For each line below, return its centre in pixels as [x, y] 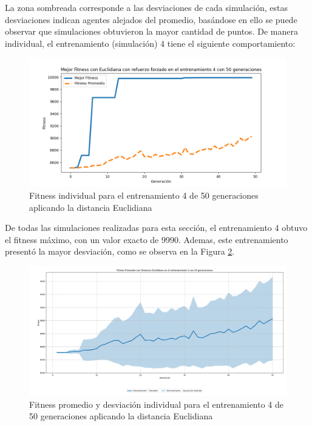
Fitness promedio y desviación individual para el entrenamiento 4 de [157, 404]
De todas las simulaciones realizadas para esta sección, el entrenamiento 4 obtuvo [156, 228]
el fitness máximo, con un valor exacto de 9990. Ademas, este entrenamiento [147, 239]
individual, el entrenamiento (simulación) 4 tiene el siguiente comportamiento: [150, 43]
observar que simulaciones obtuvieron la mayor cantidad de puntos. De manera [151, 31]
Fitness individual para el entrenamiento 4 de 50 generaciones [144, 195]
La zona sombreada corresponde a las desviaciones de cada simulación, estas [146, 7]
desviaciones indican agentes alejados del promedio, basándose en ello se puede [151, 19]
